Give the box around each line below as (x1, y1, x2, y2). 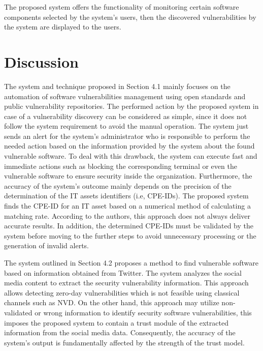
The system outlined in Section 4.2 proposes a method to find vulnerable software (4, 257, 259, 268)
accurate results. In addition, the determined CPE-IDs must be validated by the (4, 220, 254, 231)
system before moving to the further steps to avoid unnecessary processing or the (4, 230, 256, 241)
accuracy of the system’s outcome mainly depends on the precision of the (4, 180, 232, 191)
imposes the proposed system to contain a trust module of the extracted (4, 317, 228, 328)
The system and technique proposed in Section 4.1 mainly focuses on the (4, 80, 231, 91)
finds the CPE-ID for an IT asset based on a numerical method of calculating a (4, 200, 251, 211)
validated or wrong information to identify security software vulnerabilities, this (4, 307, 252, 317)
